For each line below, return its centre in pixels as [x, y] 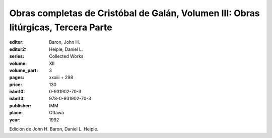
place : [16, 113]
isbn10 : [17, 92]
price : [16, 84]
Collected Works [66, 56]
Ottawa [57, 113]
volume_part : [24, 70]
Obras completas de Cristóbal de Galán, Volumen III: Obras [134, 13]
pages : [17, 78]
